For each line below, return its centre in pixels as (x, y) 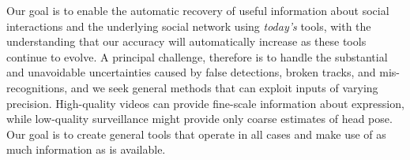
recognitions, (37, 87)
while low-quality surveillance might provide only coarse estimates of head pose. (199, 119)
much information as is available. (86, 149)
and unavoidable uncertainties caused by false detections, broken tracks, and (191, 72)
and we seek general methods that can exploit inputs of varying (224, 87)
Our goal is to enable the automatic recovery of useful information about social (198, 10)
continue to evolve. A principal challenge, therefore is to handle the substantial (197, 56)
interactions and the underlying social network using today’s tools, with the (189, 26)
